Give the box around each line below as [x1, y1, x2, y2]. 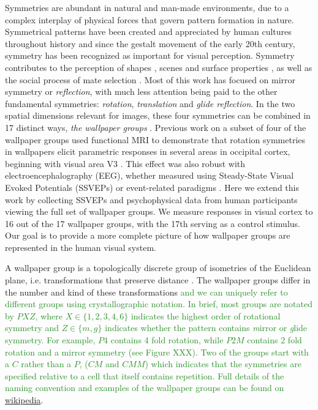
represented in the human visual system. [5, 240, 156, 253]
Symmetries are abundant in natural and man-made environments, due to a [5, 1, 289, 13]
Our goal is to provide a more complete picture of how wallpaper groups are [5, 229, 290, 242]
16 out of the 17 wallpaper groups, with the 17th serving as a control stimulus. [5, 217, 300, 229]
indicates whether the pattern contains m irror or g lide [105, 321, 308, 334]
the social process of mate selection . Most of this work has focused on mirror [5, 73, 296, 86]
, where [35, 309, 62, 322]
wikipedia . [5, 393, 44, 406]
